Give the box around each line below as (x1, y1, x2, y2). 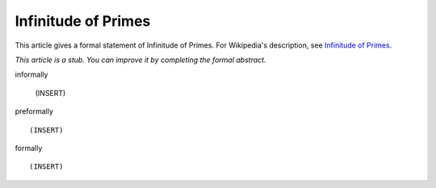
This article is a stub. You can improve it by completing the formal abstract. (15, 55, 266, 65)
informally (15, 69, 48, 80)
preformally (15, 107, 54, 116)
